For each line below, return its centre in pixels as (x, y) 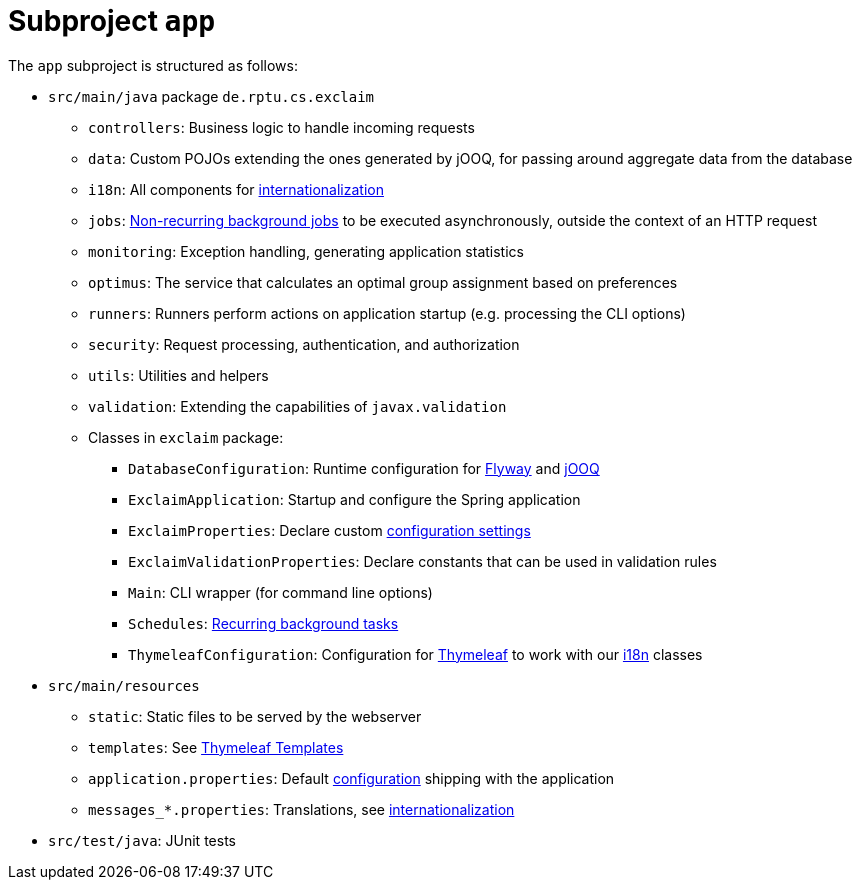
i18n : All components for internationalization (236, 189)
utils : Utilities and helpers (178, 375)
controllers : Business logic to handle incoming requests (281, 127)
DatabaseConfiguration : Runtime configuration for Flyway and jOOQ (364, 468)
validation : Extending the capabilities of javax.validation (297, 406)
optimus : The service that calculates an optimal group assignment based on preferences (383, 282)
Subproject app (112, 21)
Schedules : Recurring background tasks (263, 623)
